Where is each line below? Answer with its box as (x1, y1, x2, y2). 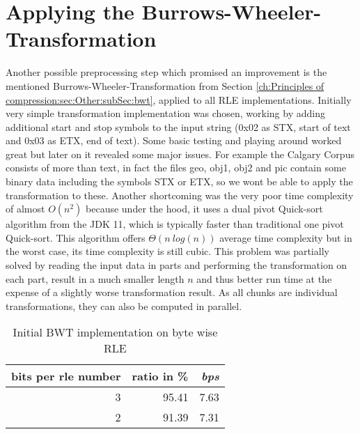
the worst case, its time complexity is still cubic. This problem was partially (6, 244, 329, 258)
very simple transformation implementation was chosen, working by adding (6, 106, 325, 121)
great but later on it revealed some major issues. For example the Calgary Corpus (6, 146, 354, 161)
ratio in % (132, 368, 189, 385)
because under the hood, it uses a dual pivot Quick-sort (86, 201, 323, 216)
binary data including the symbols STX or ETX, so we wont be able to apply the (6, 174, 353, 189)
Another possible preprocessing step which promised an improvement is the (6, 65, 327, 79)
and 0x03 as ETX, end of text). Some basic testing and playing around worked (6, 133, 342, 148)
